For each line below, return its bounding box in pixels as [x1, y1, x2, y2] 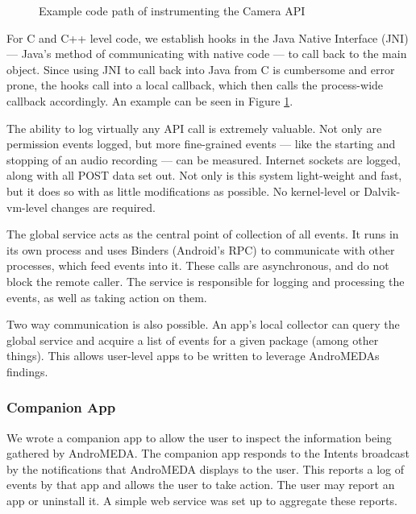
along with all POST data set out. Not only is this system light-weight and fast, [6, 167, 402, 184]
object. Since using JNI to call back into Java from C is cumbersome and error [6, 60, 395, 77]
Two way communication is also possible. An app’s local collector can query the [6, 316, 400, 333]
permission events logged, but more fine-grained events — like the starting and [6, 135, 396, 152]
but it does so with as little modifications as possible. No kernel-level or [6, 182, 360, 199]
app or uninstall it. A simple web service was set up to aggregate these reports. [6, 492, 397, 509]
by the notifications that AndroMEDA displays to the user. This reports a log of [6, 460, 404, 477]
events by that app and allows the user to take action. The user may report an [6, 476, 395, 493]
